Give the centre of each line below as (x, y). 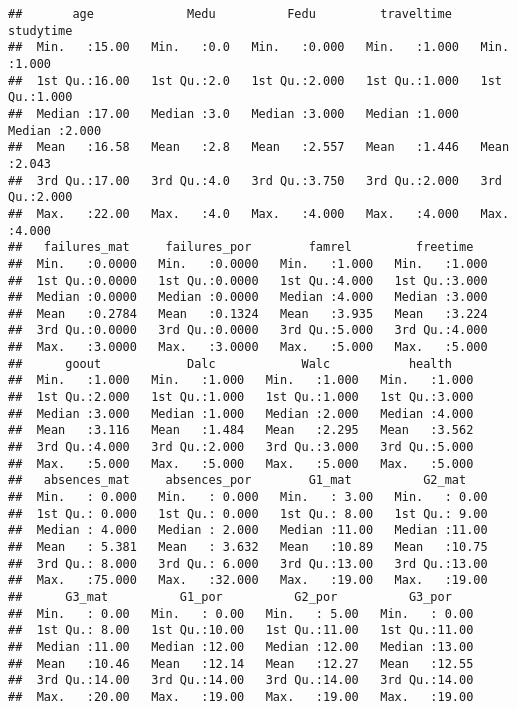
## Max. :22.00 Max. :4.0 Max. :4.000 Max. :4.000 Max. (259, 213)
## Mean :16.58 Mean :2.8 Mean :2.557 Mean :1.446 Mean (259, 147)
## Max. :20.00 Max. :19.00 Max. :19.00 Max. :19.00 (241, 696)
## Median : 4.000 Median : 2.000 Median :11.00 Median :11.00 (248, 530)
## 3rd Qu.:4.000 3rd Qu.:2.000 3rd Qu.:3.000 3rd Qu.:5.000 (241, 447)
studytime (40, 30)
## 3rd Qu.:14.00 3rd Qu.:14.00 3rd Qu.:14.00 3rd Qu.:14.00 (241, 680)
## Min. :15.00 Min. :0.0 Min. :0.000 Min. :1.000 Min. (259, 47)
